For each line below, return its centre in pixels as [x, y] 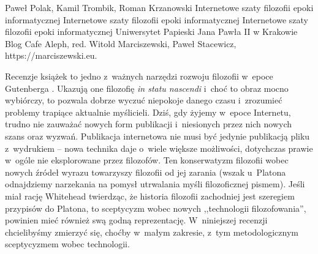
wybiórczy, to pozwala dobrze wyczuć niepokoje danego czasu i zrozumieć [144, 100]
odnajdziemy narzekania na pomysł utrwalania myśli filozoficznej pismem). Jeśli [155, 184]
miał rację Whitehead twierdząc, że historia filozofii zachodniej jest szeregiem [150, 196]
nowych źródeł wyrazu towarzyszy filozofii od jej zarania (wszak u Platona [146, 172]
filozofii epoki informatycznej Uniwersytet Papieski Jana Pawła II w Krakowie [151, 32]
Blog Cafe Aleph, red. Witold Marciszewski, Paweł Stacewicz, [121, 43]
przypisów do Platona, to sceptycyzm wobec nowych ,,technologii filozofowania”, [156, 208]
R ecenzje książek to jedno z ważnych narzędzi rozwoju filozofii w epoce [139, 76]
